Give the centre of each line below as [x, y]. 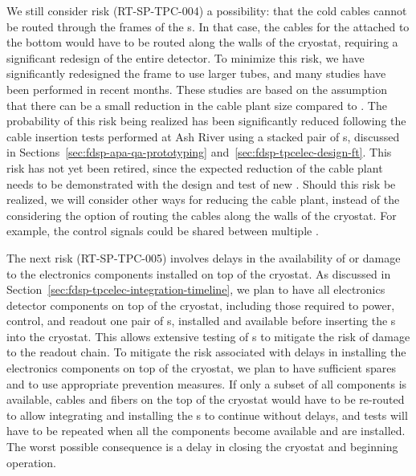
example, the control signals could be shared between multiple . [163, 231]
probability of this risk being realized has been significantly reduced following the [206, 121]
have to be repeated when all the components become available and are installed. [206, 431]
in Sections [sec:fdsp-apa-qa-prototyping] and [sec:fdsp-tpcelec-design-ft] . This [199, 152]
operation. [31, 462]
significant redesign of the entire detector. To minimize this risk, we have [186, 57]
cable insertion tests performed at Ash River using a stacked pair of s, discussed [203, 136]
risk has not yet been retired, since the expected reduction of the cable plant [195, 167]
